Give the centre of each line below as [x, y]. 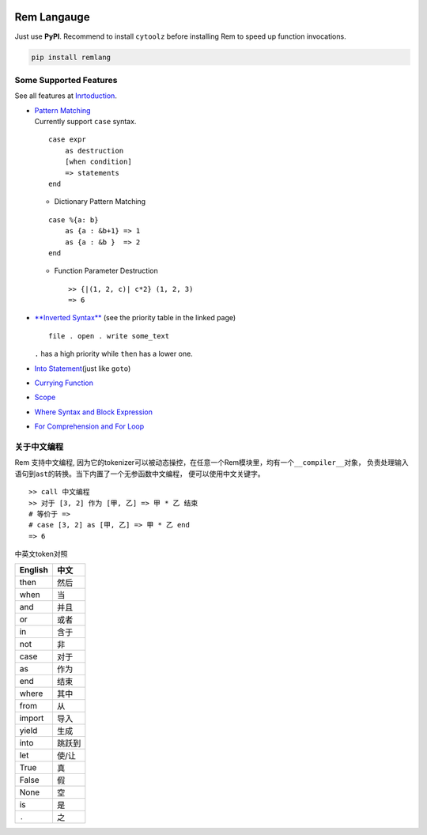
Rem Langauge [52, 17]
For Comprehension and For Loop [89, 426]
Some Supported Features [66, 80]
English [34, 570]
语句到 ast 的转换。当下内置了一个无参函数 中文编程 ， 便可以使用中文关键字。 [140, 474]
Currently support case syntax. [85, 122]
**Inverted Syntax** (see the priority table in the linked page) [135, 318]
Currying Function [64, 383]
